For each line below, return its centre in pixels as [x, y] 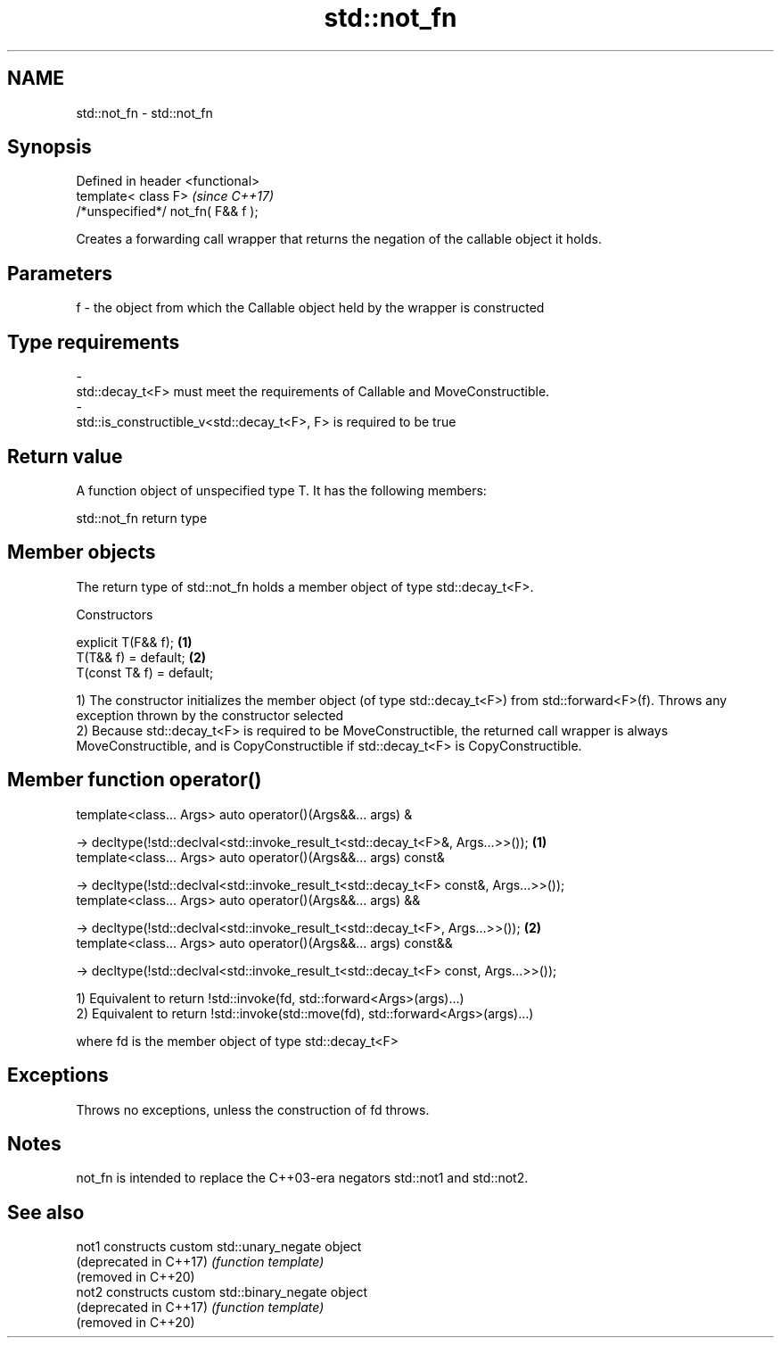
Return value [65, 456]
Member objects [82, 552]
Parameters [60, 273]
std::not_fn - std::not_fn [144, 112]
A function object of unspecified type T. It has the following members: [281, 490]
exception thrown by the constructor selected [210, 715]
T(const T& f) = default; [145, 672]
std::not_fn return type [142, 518]
